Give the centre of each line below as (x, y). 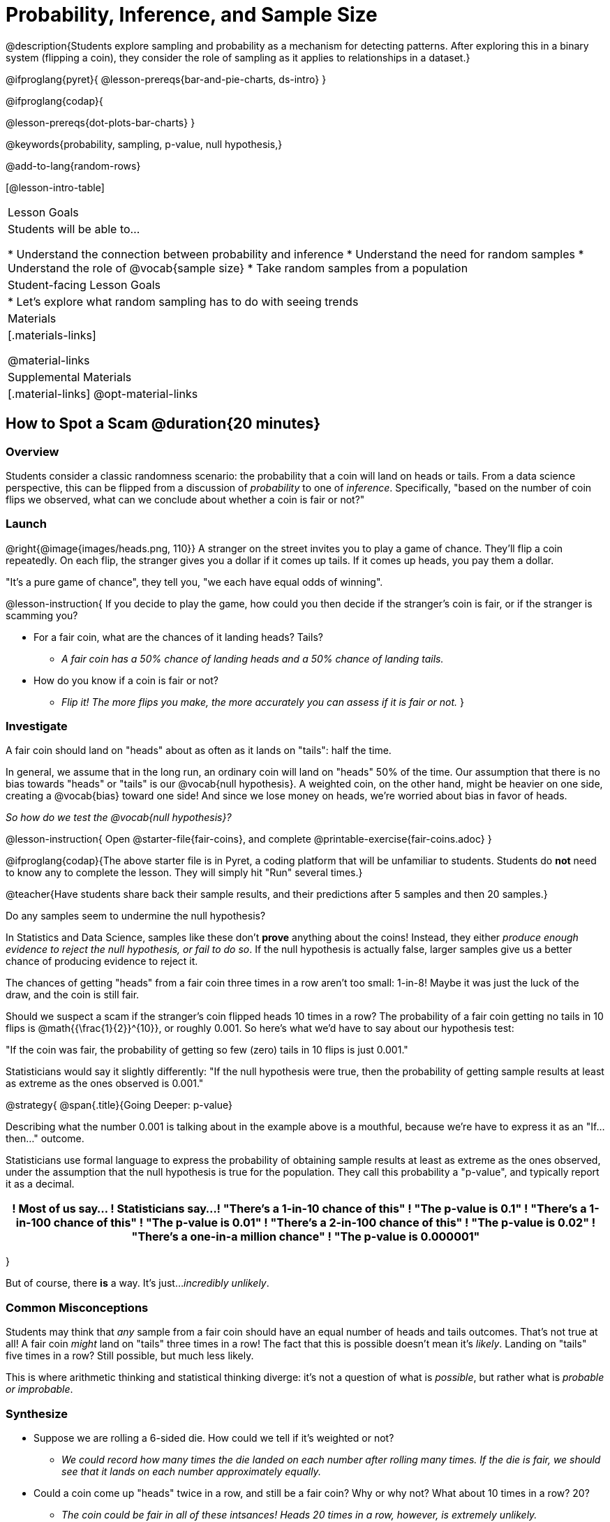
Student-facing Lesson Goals (84, 285)
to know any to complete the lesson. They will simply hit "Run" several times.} (184, 873)
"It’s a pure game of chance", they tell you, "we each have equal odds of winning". (194, 582)
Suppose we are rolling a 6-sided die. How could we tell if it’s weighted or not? (214, 1438)
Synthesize (37, 1413)
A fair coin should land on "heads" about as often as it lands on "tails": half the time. (199, 751)
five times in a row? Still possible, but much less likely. (130, 1356)
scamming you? (42, 615)
